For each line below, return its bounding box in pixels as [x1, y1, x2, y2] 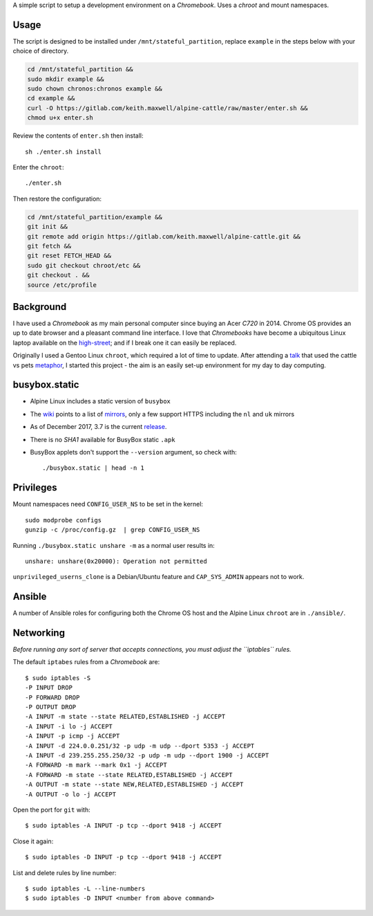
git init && [27, 223, 68, 231]
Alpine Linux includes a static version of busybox [30, 397, 171, 405]
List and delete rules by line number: [12, 868, 117, 877]
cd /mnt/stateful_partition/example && [27, 213, 162, 221]
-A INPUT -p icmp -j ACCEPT [25, 732, 120, 740]
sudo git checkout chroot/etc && [27, 262, 141, 269]
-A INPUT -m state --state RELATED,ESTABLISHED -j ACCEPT [25, 713, 226, 721]
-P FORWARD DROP [25, 693, 80, 702]
